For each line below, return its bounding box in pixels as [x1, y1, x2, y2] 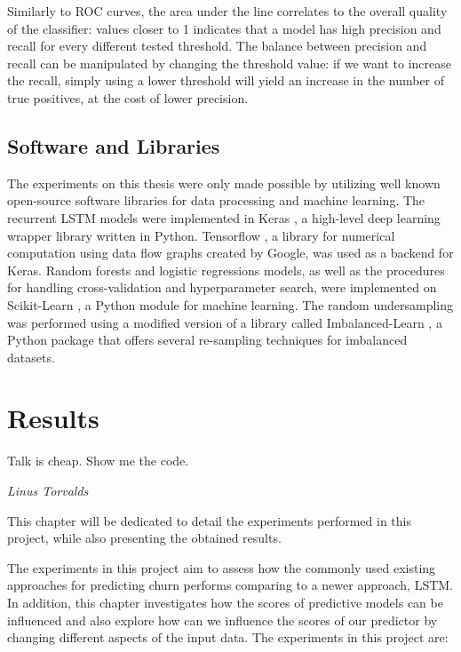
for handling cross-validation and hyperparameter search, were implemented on [7, 278, 437, 297]
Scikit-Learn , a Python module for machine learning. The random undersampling [7, 295, 453, 314]
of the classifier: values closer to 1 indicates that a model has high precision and [7, 19, 441, 37]
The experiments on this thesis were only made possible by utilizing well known [7, 173, 441, 192]
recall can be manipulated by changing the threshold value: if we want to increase [7, 53, 451, 72]
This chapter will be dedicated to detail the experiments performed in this [7, 511, 411, 529]
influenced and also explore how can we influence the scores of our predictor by [7, 610, 438, 629]
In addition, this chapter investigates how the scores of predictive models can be [7, 592, 443, 611]
